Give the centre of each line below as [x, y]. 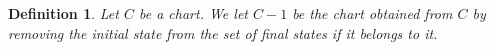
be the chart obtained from [372, 13]
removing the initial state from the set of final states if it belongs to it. [223, 32]
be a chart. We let [193, 13]
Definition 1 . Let [63, 13]
